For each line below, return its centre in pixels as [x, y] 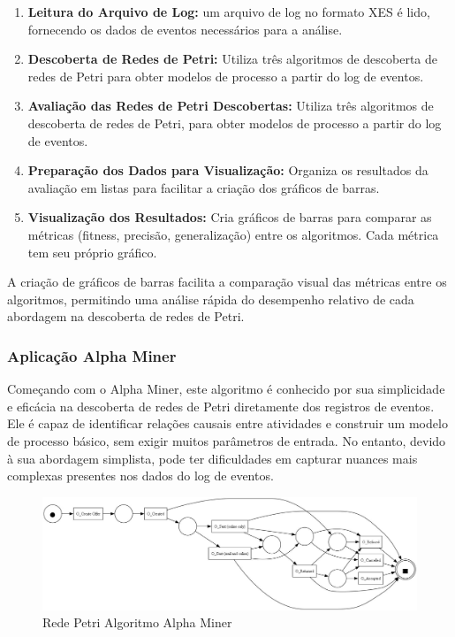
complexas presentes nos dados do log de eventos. [140, 476]
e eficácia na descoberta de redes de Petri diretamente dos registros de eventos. [221, 406]
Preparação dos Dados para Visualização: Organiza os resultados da [228, 170]
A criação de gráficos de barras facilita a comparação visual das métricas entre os [227, 282]
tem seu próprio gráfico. [92, 252]
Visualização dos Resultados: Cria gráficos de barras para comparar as [230, 217]
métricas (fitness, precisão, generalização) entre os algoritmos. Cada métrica [233, 234]
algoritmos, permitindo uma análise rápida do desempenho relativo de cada [211, 299]
